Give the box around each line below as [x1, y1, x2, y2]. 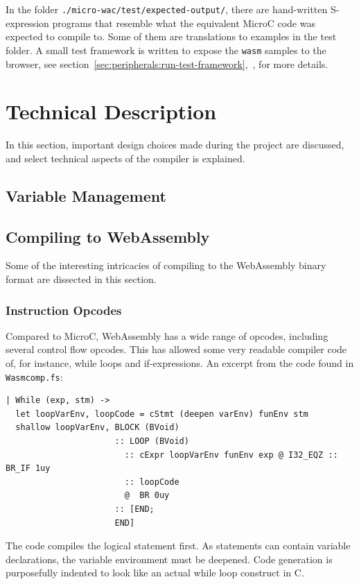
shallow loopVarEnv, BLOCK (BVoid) [15, 422, 179, 433]
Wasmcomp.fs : [6, 369, 63, 384]
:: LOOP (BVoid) [114, 436, 189, 447]
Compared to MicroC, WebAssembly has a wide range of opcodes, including [6, 328, 329, 343]
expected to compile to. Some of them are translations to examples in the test [6, 29, 337, 44]
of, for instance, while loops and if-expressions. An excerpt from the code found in [6, 355, 354, 370]
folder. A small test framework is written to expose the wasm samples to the [6, 42, 326, 57]
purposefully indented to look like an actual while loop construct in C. [6, 565, 304, 580]
